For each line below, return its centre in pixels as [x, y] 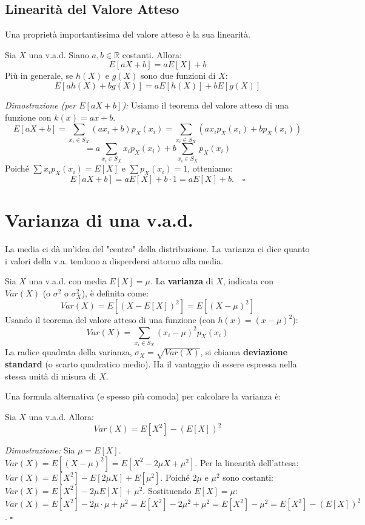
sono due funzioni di [178, 75]
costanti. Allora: [152, 54]
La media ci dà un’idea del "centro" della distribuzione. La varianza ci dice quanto [157, 249]
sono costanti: [248, 477]
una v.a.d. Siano [59, 54]
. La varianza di [182, 281]
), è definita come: [115, 293]
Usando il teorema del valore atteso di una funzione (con [110, 320]
